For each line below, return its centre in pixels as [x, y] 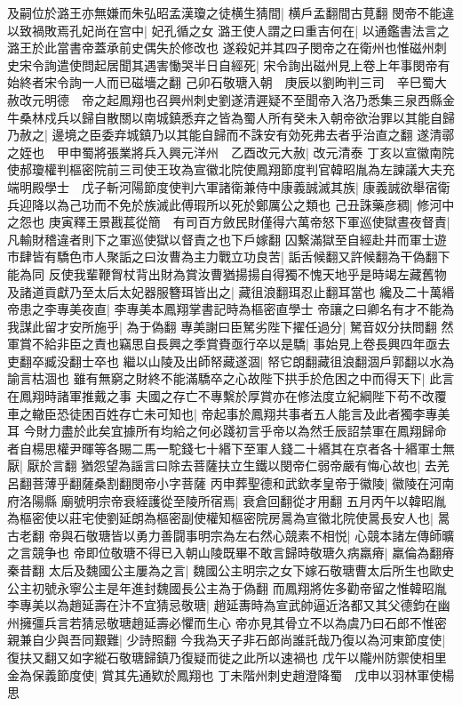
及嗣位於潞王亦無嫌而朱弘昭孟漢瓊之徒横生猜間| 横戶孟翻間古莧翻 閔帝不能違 [231, 12]
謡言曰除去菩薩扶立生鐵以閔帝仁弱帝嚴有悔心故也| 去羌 [290, 465]
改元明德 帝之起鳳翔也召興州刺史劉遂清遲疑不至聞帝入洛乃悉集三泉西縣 [231, 99]
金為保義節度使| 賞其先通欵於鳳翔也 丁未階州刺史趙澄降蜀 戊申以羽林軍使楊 [231, 674]
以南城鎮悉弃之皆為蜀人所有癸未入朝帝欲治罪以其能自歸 [293, 117]
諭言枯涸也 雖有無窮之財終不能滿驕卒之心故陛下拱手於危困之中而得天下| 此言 [231, 378]
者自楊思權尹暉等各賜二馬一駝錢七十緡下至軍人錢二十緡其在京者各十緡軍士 [225, 448]
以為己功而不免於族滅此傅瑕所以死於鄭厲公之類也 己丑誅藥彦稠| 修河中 [249, 204]
